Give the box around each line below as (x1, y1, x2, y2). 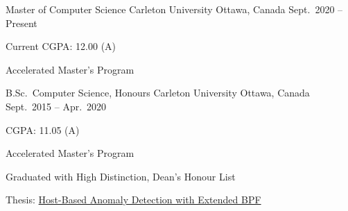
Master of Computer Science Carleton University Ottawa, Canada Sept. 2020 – (6, 2, 343, 16)
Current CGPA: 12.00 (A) (6, 39, 116, 53)
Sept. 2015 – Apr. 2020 (6, 99, 107, 113)
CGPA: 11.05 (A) (6, 122, 80, 137)
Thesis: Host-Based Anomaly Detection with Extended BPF (6, 192, 261, 207)
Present (6, 15, 37, 30)
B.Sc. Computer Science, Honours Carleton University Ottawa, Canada (6, 85, 310, 100)
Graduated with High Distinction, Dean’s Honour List (6, 169, 236, 183)
